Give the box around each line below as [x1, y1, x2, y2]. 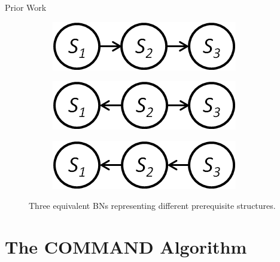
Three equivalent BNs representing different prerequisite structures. [29, 199, 276, 212]
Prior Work [5, 1, 47, 13]
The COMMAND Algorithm [5, 235, 247, 259]
